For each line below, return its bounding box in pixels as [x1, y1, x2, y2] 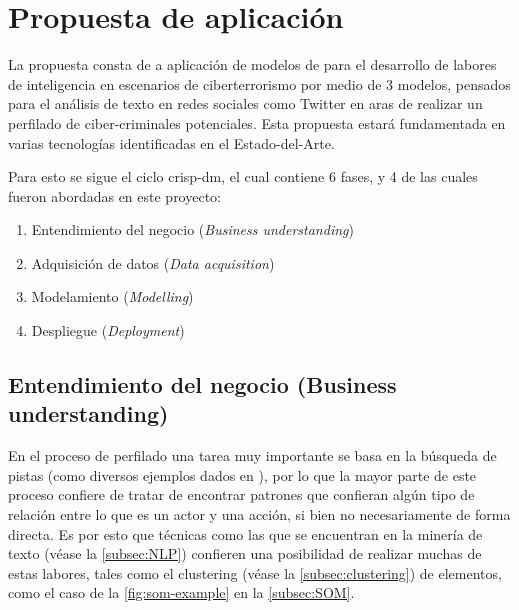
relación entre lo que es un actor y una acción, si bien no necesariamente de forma [8, 504, 511, 525]
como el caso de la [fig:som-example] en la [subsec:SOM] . [8, 582, 355, 603]
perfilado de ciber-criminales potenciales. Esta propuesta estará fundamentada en [8, 112, 506, 133]
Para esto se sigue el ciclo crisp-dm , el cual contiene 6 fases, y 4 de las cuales [8, 166, 478, 187]
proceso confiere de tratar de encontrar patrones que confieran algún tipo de [8, 484, 475, 505]
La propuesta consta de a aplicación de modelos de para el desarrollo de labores [8, 54, 497, 75]
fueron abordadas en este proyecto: [8, 185, 221, 206]
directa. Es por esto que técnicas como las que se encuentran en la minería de [8, 523, 483, 544]
